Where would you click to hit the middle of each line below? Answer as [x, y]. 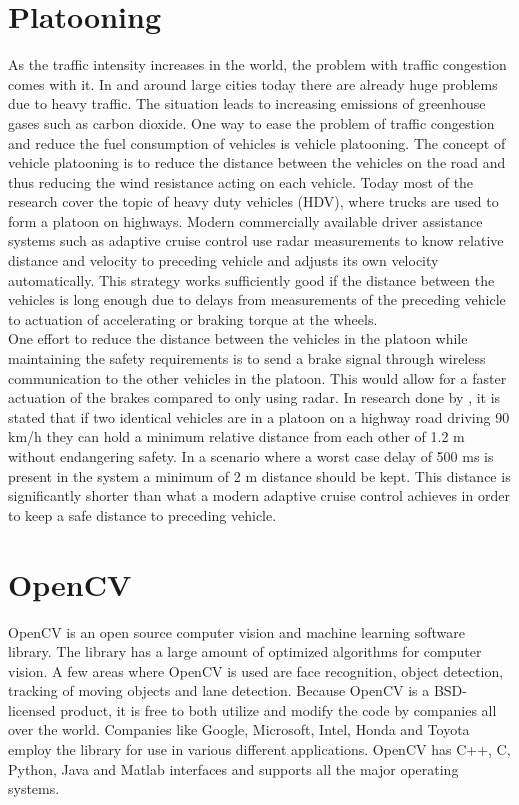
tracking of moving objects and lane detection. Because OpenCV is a [219, 690]
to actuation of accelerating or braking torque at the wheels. [193, 318]
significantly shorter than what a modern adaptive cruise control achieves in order [259, 495]
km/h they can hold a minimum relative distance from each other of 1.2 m [236, 436]
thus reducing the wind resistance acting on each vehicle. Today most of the [241, 181]
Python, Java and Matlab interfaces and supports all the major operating [233, 768]
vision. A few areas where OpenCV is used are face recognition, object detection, [256, 670]
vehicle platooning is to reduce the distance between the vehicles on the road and [257, 162]
